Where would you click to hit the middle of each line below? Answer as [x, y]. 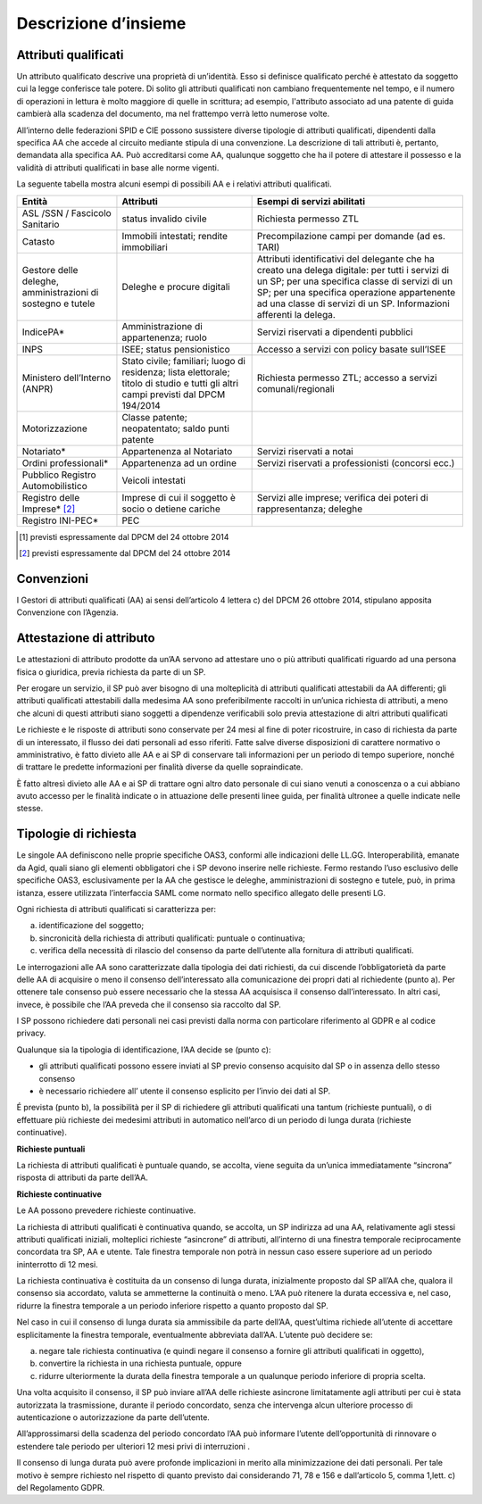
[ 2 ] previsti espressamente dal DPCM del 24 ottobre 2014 [125, 553]
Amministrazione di [162, 326]
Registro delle [51, 497]
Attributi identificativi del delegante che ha [345, 259]
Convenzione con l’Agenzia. [68, 612]
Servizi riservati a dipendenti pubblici [335, 332]
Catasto [38, 241]
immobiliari [145, 247]
